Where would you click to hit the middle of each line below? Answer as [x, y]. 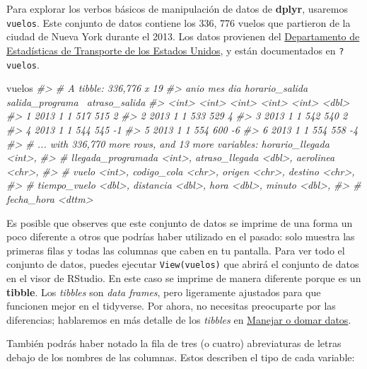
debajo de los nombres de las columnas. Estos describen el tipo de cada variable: [181, 357]
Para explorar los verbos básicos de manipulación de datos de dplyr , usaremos [177, 8]
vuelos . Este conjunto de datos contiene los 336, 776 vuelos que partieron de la [179, 22]
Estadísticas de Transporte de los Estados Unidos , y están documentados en [171, 50]
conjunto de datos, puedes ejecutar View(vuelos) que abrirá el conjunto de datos [183, 264]
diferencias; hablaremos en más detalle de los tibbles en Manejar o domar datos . [179, 319]
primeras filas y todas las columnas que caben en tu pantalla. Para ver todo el [176, 250]
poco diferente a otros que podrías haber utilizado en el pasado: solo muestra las [181, 236]
